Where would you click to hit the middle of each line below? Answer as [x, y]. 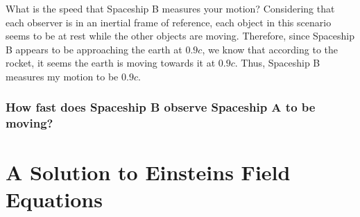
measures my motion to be [62, 76]
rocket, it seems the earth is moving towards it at [111, 63]
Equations [54, 199]
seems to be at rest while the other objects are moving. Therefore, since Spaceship [180, 36]
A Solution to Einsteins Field [148, 172]
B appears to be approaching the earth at [94, 49]
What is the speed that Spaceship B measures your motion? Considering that [170, 8]
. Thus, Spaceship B [277, 63]
